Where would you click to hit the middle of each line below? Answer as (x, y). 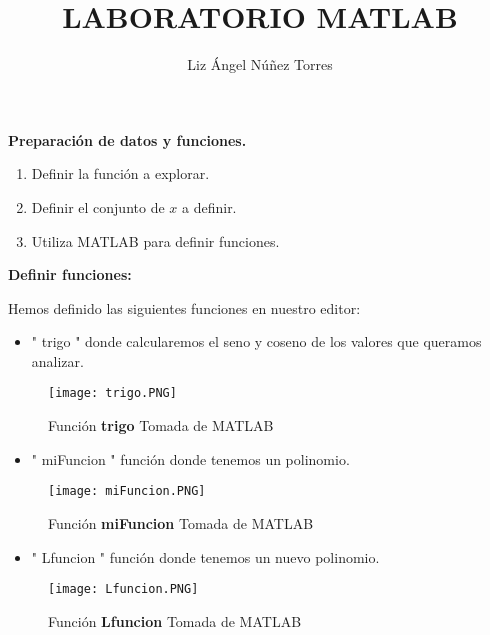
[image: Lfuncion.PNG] (123, 589)
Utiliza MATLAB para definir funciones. (155, 240)
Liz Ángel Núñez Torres (260, 64)
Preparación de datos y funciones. (127, 139)
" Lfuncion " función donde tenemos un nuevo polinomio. (205, 556)
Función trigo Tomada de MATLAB (161, 425)
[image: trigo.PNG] (112, 393)
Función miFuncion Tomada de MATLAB (181, 522)
